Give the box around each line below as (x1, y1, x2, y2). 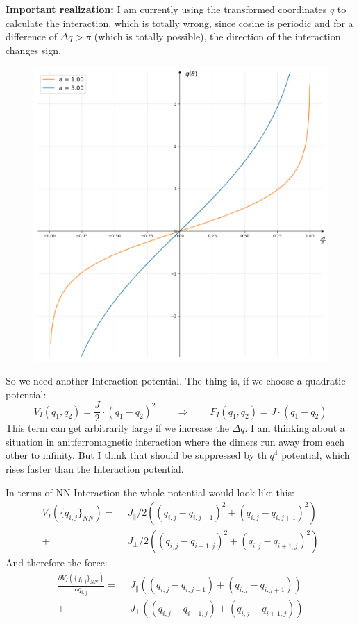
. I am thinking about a (244, 421, 345, 435)
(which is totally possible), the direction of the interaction (94, 29, 341, 44)
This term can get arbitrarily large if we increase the (6, 421, 229, 435)
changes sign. (6, 42, 61, 57)
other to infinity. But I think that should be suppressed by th (6, 448, 267, 462)
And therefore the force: (6, 555, 108, 570)
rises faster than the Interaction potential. (6, 462, 184, 475)
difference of (6, 29, 57, 44)
